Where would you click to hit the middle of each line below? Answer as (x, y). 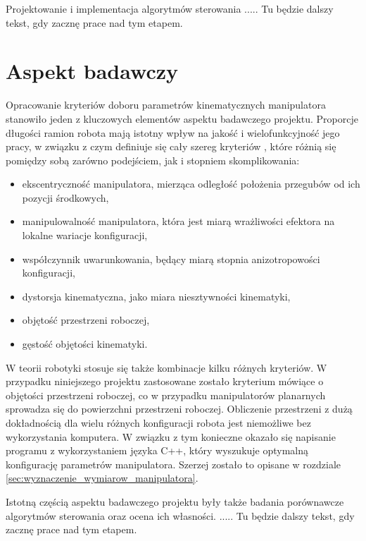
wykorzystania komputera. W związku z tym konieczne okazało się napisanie (171, 436)
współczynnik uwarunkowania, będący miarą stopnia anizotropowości (171, 259)
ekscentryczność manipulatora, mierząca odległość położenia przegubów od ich (191, 184)
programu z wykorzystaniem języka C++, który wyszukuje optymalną (157, 450)
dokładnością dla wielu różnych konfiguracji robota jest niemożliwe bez (158, 423)
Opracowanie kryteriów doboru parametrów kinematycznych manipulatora (166, 105)
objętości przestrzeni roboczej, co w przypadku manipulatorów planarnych (166, 395)
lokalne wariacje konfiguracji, (85, 235)
